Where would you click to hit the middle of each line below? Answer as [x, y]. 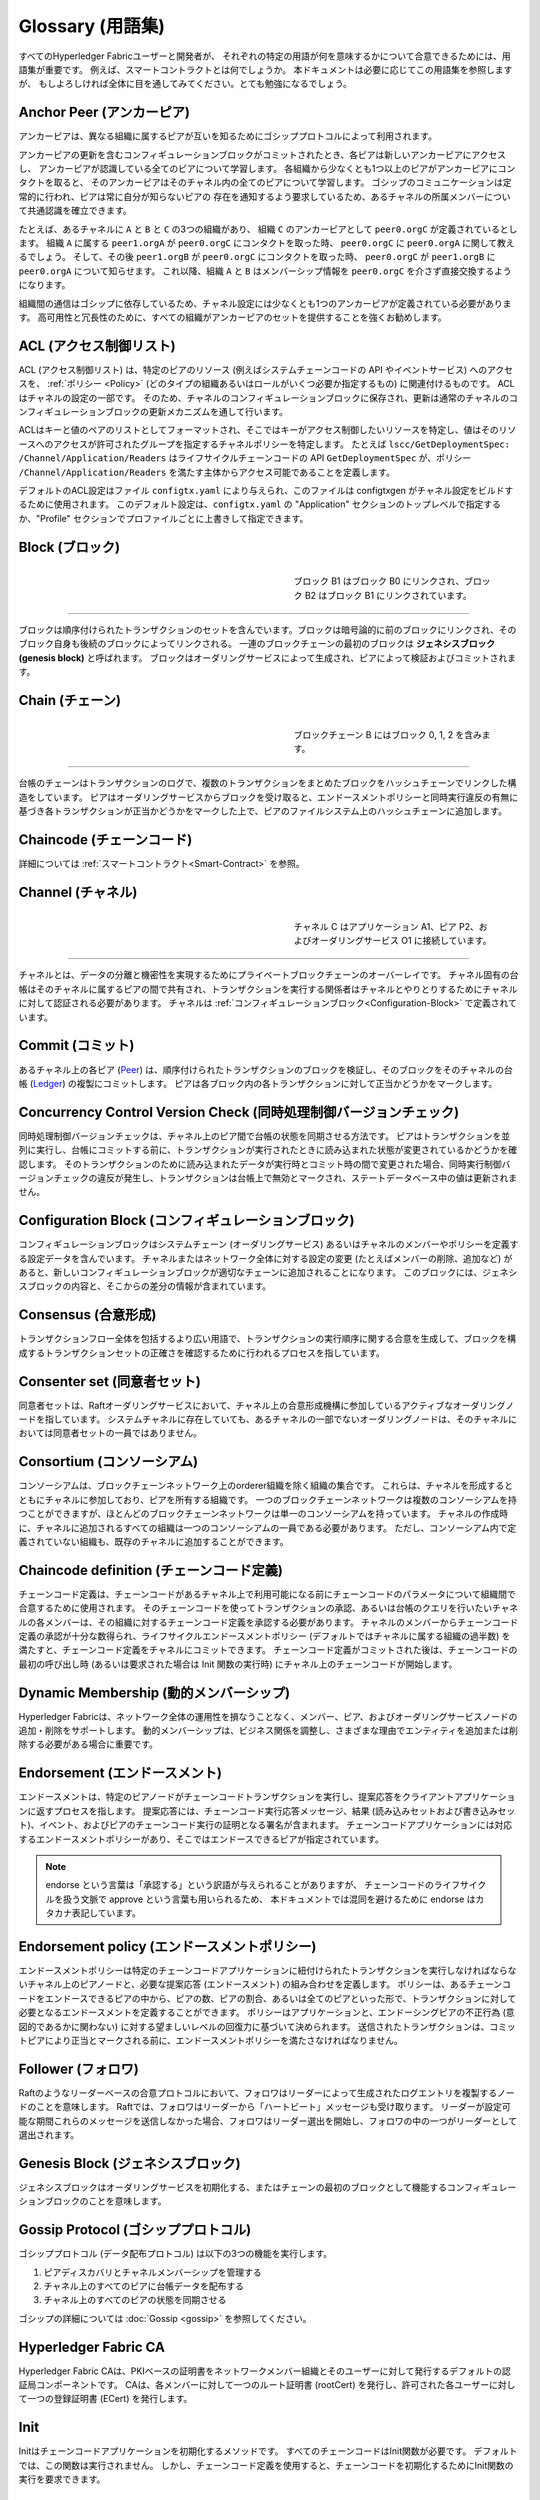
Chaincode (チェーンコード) [105, 840]
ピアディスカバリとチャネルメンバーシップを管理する [152, 2272]
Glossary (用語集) [91, 26]
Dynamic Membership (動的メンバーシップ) [154, 1692]
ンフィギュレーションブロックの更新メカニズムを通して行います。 [153, 411]
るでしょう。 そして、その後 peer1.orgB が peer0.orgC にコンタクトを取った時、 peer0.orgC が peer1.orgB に [257, 257]
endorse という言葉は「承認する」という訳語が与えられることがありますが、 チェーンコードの [240, 1885]
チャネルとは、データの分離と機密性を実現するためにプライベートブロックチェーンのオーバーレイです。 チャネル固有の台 [268, 975]
